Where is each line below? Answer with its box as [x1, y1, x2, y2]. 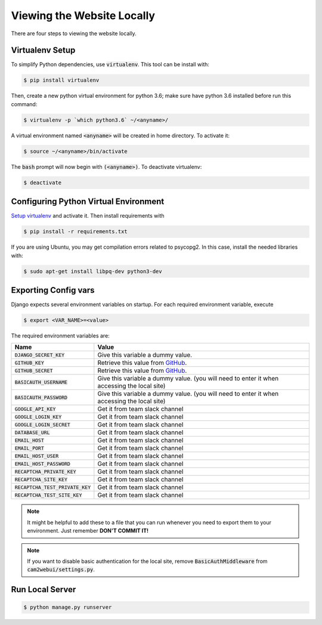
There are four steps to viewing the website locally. [11, 30, 137, 37]
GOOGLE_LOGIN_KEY [14, 413, 62, 420]
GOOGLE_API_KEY [14, 406, 56, 412]
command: [11, 100, 38, 107]
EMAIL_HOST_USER [14, 453, 59, 459]
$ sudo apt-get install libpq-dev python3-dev [23, 268, 162, 274]
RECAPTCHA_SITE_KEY [14, 476, 68, 482]
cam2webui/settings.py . [27, 566, 95, 573]
